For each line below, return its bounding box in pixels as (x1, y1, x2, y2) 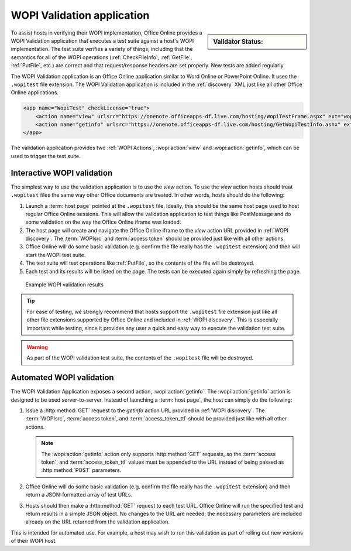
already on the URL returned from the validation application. (25, 518, 170, 525)
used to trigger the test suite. (11, 152, 81, 159)
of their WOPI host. (11, 538, 57, 545)
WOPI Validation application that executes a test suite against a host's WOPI (11, 37, 194, 44)
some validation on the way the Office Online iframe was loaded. (25, 218, 181, 225)
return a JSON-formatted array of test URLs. (25, 491, 133, 498)
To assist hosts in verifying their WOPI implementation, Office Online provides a (11, 29, 202, 36)
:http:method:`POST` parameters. (41, 467, 122, 474)
